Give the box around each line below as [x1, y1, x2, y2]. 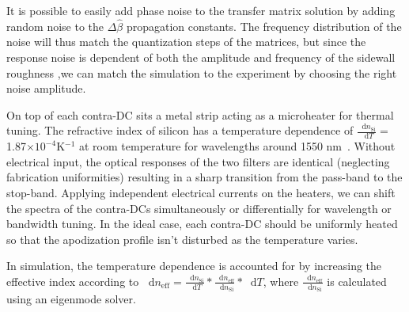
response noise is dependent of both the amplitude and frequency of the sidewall [6, 49, 396, 65]
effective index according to [6, 272, 139, 289]
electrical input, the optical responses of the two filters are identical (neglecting [6, 153, 390, 169]
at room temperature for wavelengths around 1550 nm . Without [79, 138, 396, 154]
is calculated [327, 272, 387, 289]
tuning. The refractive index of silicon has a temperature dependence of [6, 122, 354, 139]
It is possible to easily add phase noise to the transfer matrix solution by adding [6, 2, 396, 18]
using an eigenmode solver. [6, 291, 136, 307]
